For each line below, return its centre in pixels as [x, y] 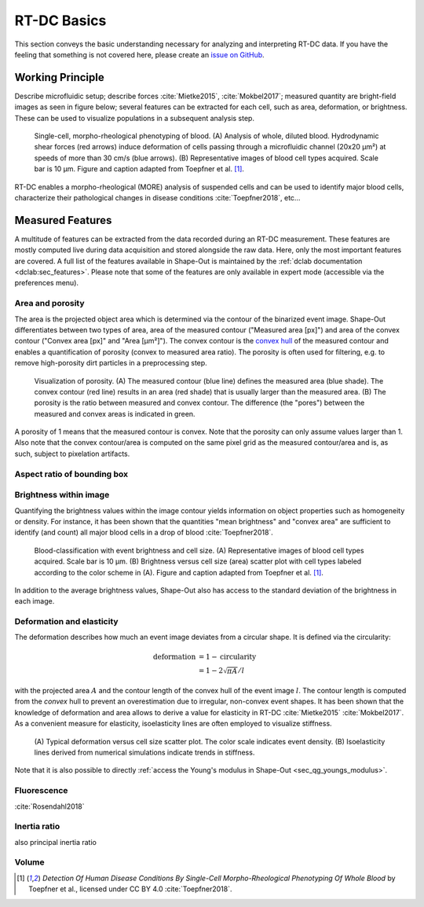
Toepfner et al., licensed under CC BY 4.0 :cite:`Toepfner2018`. [130, 889]
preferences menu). [46, 283]
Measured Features [63, 220]
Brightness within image [62, 495]
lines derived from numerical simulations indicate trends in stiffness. [144, 752]
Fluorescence [41, 791]
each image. [35, 601]
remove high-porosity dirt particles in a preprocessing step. [111, 363]
